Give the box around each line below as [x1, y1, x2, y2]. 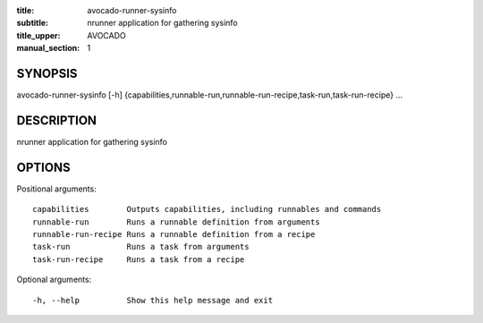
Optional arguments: [16, 274, 92, 285]
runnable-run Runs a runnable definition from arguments [32, 217, 321, 227]
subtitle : [16, 18, 49, 29]
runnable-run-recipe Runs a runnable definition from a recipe [32, 229, 316, 240]
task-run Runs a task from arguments [32, 242, 250, 252]
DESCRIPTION [16, 113, 97, 128]
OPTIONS [16, 159, 71, 174]
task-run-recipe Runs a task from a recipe [32, 254, 245, 264]
